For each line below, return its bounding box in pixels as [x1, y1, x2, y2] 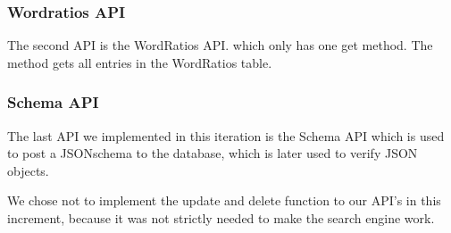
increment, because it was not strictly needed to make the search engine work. [7, 209, 435, 227]
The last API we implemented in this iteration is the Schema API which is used [7, 126, 445, 145]
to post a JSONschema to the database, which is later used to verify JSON [7, 144, 418, 162]
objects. [7, 161, 49, 179]
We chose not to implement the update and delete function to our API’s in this [7, 191, 441, 210]
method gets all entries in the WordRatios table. [7, 53, 272, 71]
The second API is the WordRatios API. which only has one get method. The [7, 36, 433, 54]
